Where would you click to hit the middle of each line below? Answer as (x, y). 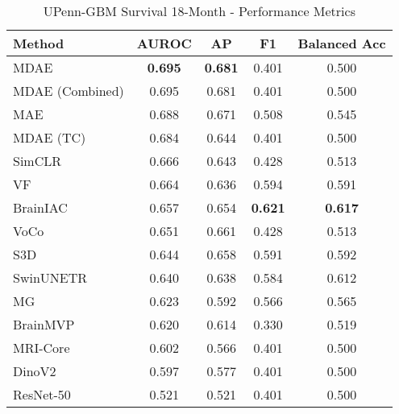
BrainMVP (44, 324)
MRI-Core (42, 348)
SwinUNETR (50, 277)
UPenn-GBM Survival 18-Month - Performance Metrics (199, 11)
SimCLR (37, 161)
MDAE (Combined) (69, 91)
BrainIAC (40, 207)
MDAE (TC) (50, 137)
